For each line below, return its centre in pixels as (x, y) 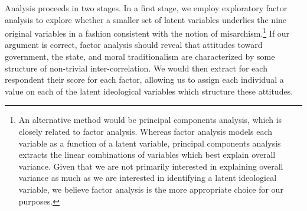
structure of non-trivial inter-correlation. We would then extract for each (136, 68)
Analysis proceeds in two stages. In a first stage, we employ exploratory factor (146, 8)
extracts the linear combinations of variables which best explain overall (147, 155)
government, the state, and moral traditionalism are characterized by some (140, 56)
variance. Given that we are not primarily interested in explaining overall (151, 166)
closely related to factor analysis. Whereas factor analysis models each (146, 131)
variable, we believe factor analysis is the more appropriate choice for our (151, 189)
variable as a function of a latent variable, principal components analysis (150, 143)
